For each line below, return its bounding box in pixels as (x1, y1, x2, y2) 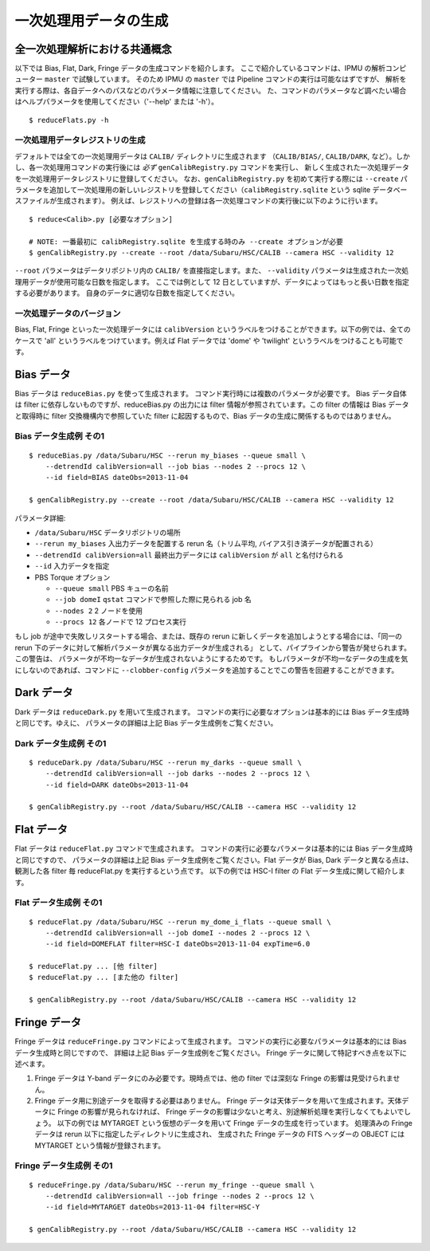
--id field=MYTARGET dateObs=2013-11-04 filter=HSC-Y (45, 1202, 260, 1212)
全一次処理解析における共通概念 (14, 42, 172, 56)
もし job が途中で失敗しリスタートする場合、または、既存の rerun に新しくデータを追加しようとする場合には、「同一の (14, 631, 402, 641)
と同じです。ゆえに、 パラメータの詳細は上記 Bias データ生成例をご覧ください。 (14, 718, 278, 727)
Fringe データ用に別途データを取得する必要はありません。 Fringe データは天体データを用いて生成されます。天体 (34, 1096, 402, 1106)
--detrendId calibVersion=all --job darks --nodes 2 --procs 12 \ (45, 769, 311, 778)
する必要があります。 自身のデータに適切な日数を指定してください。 (14, 288, 239, 298)
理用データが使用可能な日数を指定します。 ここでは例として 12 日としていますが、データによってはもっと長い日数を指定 (14, 277, 410, 286)
